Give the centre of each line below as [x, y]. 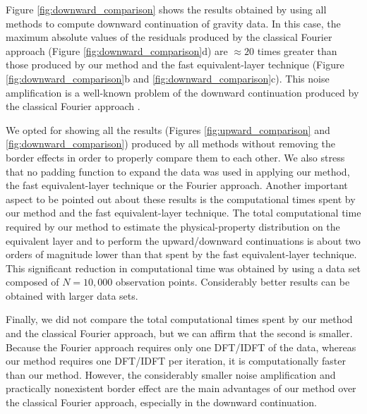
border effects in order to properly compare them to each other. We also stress [175, 157]
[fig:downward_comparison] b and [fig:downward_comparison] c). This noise [168, 78]
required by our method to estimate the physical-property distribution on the [173, 226]
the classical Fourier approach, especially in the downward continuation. [161, 402]
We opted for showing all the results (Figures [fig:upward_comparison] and [168, 129]
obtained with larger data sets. [72, 295]
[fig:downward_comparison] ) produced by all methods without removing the [171, 144]
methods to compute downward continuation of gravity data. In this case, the [173, 23]
